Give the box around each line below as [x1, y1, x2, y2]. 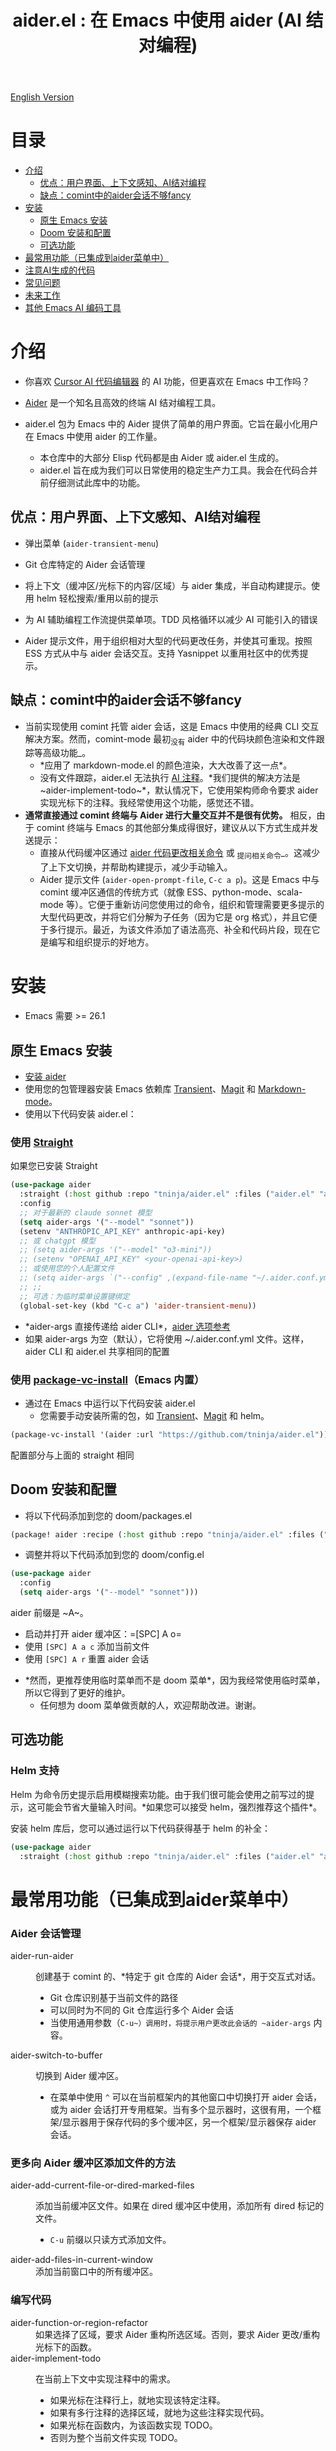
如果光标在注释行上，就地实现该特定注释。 [49, 2394, 226, 2406]
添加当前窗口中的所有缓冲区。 [35, 2266, 158, 2278]
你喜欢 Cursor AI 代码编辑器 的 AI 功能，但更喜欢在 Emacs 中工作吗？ [24, 376, 310, 388]
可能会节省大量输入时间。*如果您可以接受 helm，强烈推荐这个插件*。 [36, 1801, 323, 1813]
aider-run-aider [10, 1949, 74, 1961]
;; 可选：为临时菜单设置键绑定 [19, 1291, 130, 1301]
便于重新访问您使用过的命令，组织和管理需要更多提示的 [96, 899, 325, 911]
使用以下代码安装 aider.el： [24, 1108, 137, 1120]
